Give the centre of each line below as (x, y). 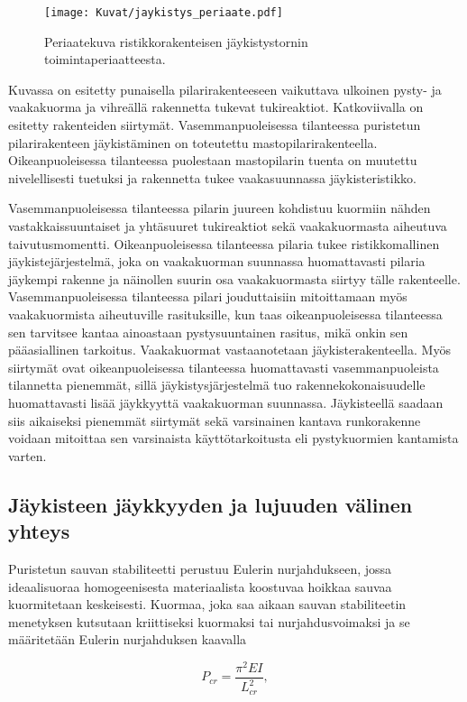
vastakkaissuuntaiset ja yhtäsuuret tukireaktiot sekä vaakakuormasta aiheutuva (228, 226)
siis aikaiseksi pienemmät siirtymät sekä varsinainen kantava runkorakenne (215, 420)
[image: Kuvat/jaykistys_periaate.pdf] (164, 13)
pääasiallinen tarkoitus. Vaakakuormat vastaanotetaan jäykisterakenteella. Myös (229, 350)
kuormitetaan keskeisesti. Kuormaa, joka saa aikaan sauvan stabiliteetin (207, 604)
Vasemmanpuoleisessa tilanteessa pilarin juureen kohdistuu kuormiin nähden (220, 208)
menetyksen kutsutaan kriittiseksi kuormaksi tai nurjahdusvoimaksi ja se (209, 621)
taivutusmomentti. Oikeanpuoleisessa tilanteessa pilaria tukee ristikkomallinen (224, 243)
